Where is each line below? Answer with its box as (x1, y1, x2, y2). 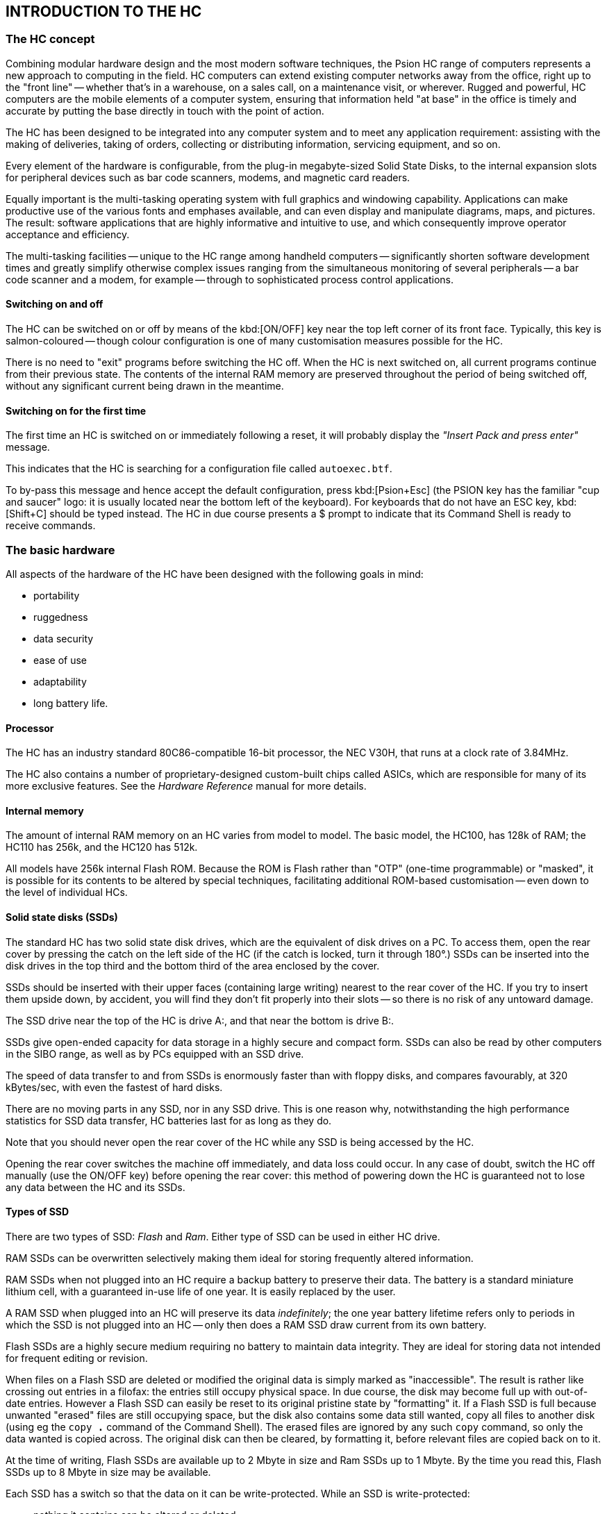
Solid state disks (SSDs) (6, 911, 118, 924)
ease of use (33, 654, 87, 666)
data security (33, 632, 94, 644)
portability (33, 589, 80, 601)
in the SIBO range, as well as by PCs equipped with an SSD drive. (6, 1047, 304, 1060)
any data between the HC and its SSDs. (6, 1181, 185, 1193)
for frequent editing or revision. (6, 1351, 148, 1364)
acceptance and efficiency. (6, 228, 130, 240)
